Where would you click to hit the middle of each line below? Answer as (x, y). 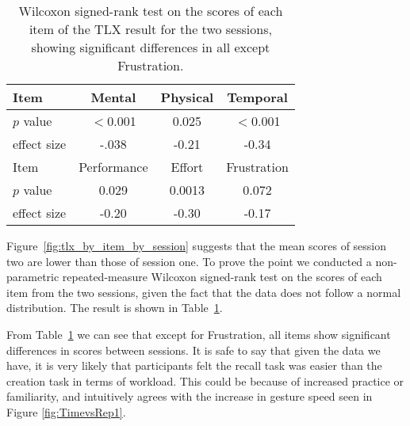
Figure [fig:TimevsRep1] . (66, 411)
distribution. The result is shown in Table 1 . (115, 308)
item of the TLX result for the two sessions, (150, 29)
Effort (187, 167)
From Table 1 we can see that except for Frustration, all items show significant (199, 334)
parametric (33, 277)
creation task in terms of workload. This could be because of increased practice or (205, 380)
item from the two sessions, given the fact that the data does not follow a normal (204, 292)
